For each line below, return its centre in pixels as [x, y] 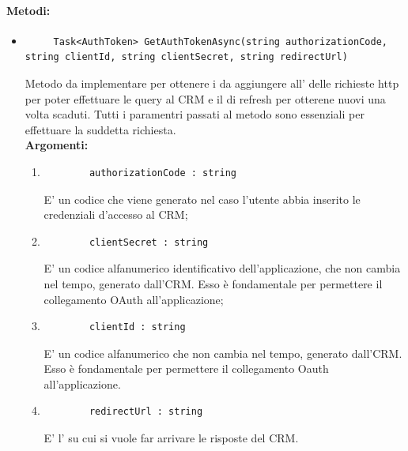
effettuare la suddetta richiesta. [100, 129]
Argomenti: [57, 145]
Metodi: [28, 10]
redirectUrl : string [146, 412]
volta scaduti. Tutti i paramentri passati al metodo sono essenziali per [195, 114]
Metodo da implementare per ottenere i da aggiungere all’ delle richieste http [212, 83]
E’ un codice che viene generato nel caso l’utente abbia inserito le [202, 199]
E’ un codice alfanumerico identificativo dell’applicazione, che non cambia [222, 268]
